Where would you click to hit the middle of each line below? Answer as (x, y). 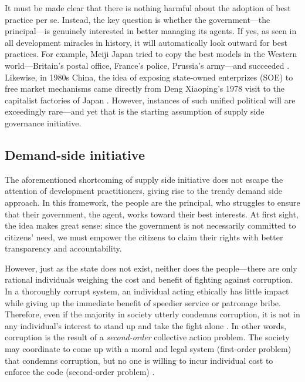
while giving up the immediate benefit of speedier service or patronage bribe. (143, 302)
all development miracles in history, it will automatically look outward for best (146, 42)
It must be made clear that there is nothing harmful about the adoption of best (148, 8)
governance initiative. (43, 123)
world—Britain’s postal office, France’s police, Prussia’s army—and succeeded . (147, 65)
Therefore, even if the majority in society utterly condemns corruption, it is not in (152, 314)
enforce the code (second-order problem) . (80, 372)
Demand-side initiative (75, 154)
